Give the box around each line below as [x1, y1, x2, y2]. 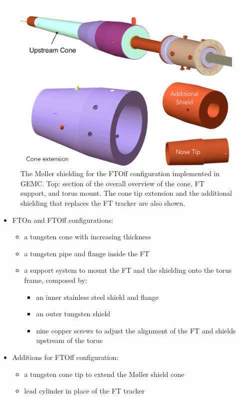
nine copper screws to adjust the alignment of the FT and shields [36, 325, 236, 335]
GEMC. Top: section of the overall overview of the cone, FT [20, 178, 205, 188]
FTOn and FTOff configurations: [12, 214, 114, 225]
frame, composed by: [24, 274, 87, 285]
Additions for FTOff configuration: [12, 351, 119, 362]
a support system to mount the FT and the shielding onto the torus [24, 265, 232, 275]
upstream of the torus [36, 335, 103, 345]
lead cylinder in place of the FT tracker [24, 385, 145, 396]
